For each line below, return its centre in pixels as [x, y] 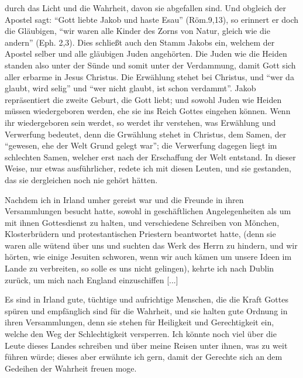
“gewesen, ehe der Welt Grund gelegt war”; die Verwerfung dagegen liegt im [141, 145]
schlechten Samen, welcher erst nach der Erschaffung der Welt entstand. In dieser [150, 157]
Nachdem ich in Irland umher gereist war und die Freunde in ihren [124, 199]
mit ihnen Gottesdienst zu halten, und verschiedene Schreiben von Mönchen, [142, 222]
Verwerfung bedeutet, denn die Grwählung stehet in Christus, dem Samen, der [146, 134]
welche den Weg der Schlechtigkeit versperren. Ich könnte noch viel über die [141, 334]
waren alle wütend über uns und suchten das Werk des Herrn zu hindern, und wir [151, 245]
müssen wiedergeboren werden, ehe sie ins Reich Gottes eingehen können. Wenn [148, 111]
